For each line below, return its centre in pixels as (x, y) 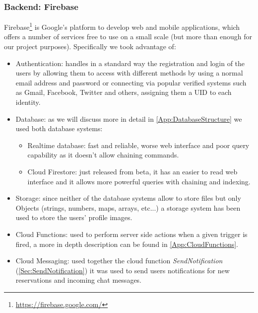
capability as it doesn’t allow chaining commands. (103, 155)
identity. (28, 102)
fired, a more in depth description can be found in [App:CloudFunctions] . (127, 244)
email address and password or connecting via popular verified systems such (131, 82)
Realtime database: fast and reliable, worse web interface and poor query (138, 145)
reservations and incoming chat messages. (78, 280)
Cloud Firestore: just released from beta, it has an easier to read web (132, 171)
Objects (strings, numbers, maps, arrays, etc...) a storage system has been (128, 207)
